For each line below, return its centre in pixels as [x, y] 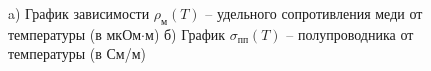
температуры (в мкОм [75, 33]
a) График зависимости [79, 13]
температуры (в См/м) [77, 53]
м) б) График [185, 33]
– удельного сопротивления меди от [314, 13]
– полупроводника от [350, 33]
